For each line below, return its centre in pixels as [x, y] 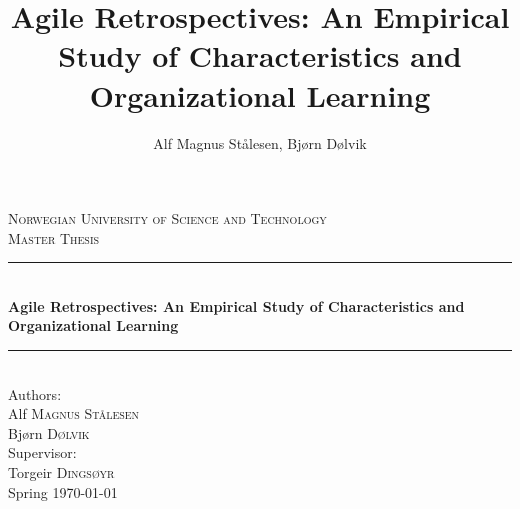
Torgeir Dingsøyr [61, 472]
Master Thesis [54, 237]
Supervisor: [42, 452]
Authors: [35, 393]
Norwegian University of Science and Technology [167, 218]
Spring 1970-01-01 [63, 491]
